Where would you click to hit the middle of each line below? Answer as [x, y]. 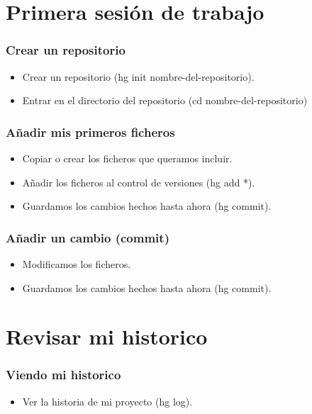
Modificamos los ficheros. [77, 264]
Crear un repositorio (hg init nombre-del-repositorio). [138, 76]
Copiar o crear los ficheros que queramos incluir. [127, 158]
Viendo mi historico [63, 375]
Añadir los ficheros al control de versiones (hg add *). [139, 182]
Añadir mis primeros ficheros [90, 132]
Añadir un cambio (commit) [88, 237]
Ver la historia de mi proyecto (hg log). [107, 401]
